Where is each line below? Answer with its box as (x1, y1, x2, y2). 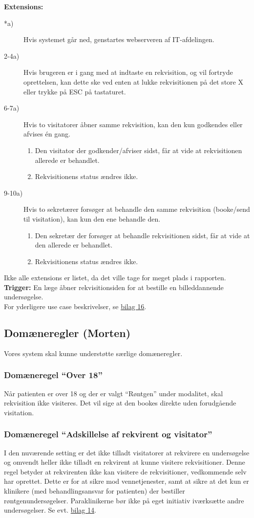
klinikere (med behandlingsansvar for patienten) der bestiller (4, 486, 185, 496)
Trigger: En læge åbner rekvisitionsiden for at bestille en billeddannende (4, 282, 224, 292)
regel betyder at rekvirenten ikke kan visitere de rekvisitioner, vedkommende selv (4, 466, 247, 476)
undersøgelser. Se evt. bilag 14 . (4, 505, 96, 515)
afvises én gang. (23, 129, 70, 139)
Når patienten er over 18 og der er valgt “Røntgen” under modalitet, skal (4, 388, 223, 398)
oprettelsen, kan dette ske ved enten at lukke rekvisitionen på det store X (23, 76, 243, 87)
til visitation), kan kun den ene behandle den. (23, 213, 161, 224)
